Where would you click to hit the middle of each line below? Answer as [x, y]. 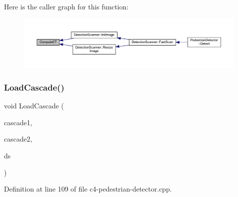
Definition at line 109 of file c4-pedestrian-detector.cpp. [88, 189]
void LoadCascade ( [34, 106]
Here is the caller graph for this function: [66, 6]
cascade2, [18, 139]
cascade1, [18, 122]
